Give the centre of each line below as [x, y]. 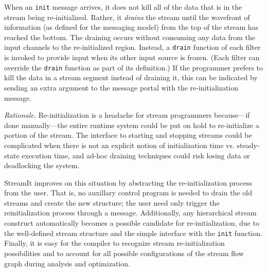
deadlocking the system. [42, 165]
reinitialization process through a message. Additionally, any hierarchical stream [130, 213]
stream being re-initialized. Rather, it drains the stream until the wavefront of [127, 17]
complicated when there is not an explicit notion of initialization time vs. [119, 145]
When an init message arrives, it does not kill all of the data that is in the [123, 7]
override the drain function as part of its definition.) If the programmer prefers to [134, 67]
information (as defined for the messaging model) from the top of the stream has [131, 27]
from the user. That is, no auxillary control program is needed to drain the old [128, 193]
